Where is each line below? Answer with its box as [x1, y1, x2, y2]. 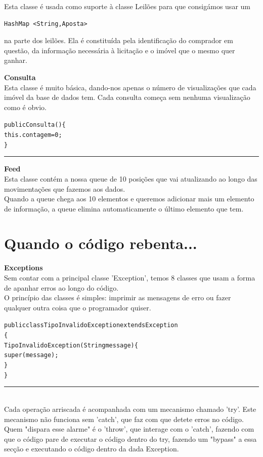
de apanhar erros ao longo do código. [4, 282, 119, 293]
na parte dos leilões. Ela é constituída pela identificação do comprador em [4, 35, 233, 46]
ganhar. [4, 55, 27, 65]
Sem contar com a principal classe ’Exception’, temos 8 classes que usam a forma [4, 272, 255, 283]
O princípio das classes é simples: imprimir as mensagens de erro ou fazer [4, 292, 231, 303]
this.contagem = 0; [4, 131, 62, 138]
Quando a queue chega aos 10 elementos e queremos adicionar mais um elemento [4, 193, 254, 204]
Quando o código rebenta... [4, 233, 197, 254]
